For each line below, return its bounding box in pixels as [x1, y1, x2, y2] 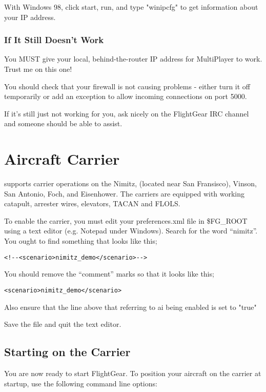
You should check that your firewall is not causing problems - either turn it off [4, 81, 251, 91]
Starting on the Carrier [4, 344, 131, 360]
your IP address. [4, 11, 56, 22]
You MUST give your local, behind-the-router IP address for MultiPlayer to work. [4, 53, 262, 64]
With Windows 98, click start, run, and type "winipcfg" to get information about [4, 2, 258, 12]
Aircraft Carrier [4, 148, 120, 169]
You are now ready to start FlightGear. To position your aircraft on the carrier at [4, 367, 261, 378]
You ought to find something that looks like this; [4, 236, 157, 246]
